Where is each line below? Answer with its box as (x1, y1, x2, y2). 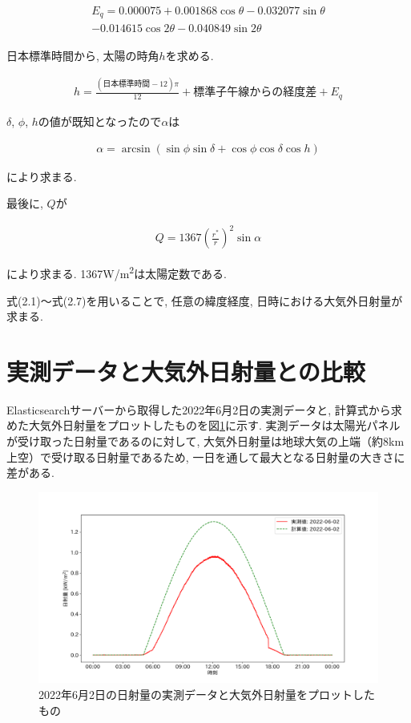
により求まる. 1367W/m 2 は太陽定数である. (6, 263, 227, 281)
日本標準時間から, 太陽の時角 (6, 46, 159, 63)
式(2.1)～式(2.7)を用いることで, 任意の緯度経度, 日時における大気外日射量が (6, 292, 403, 309)
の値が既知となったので (38, 112, 162, 129)
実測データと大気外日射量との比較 (6, 354, 365, 387)
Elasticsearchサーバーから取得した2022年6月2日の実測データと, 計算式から (6, 401, 391, 418)
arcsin (121, 143, 151, 155)
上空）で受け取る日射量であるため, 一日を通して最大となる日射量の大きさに (6, 448, 405, 465)
